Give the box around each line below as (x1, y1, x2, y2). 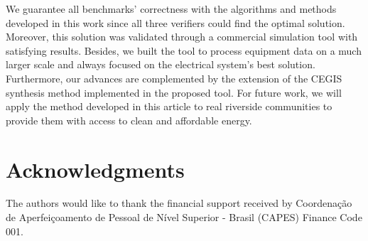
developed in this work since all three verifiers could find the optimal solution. (6, 15, 345, 30)
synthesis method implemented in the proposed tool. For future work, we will (6, 85, 342, 100)
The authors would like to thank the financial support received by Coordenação (6, 196, 352, 210)
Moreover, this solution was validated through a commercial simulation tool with (6, 29, 358, 44)
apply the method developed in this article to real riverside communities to (6, 99, 332, 114)
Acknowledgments (6, 154, 185, 183)
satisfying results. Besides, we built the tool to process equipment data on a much (6, 43, 362, 58)
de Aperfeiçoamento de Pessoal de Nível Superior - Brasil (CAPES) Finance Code (6, 210, 362, 225)
